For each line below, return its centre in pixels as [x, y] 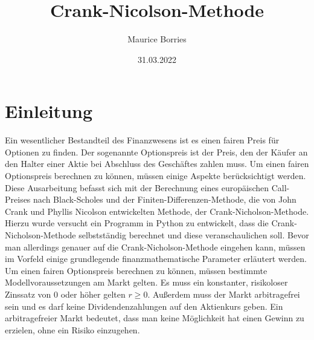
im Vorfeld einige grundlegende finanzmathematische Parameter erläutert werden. [156, 259]
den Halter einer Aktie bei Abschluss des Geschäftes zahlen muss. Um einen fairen [157, 164]
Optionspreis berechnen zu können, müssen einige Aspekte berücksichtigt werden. [155, 176]
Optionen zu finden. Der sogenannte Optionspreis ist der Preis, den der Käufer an [156, 152]
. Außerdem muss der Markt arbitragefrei [224, 294]
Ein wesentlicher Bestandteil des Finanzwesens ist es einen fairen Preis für [142, 140]
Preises [18, 199]
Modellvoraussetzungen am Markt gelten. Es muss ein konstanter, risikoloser [146, 282]
